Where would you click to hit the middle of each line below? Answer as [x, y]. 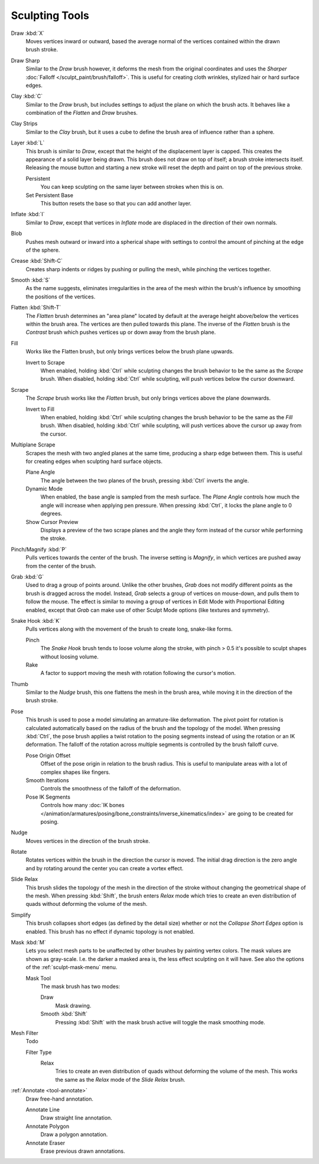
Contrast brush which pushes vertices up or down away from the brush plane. [121, 332]
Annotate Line [43, 1110]
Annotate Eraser [45, 1143]
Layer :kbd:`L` [28, 143]
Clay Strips [24, 124]
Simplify [21, 915]
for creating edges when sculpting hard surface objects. [94, 461]
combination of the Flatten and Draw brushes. [82, 113]
